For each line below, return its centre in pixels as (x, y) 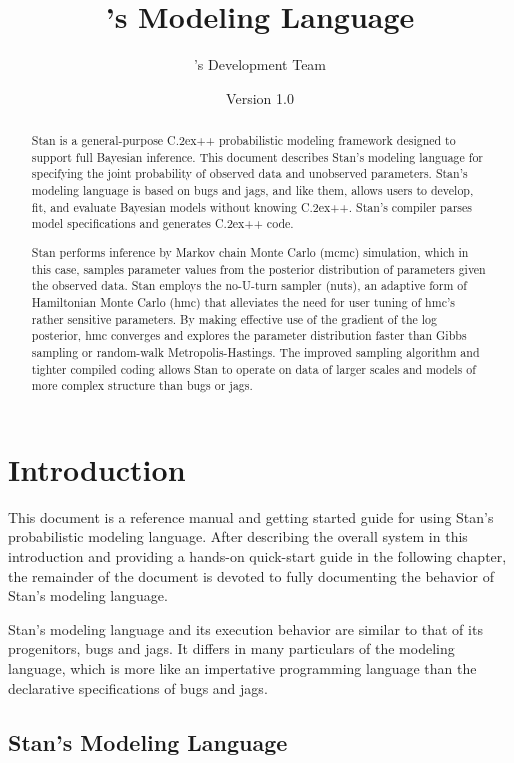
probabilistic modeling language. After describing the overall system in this (238, 536)
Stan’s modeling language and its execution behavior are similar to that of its (245, 628)
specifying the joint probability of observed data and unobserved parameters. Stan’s (249, 173)
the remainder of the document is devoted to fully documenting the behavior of (251, 575)
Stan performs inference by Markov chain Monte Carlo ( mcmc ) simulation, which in (250, 251)
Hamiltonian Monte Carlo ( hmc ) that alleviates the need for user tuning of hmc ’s (243, 301)
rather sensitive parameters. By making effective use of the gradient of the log (234, 318)
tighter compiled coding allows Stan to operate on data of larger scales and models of (253, 368)
